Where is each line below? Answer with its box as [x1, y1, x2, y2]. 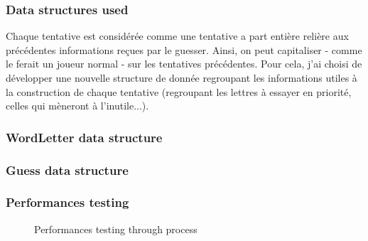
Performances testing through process [34, 221, 197, 236]
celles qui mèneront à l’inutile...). [6, 98, 149, 113]
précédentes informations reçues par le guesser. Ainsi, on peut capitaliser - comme [6, 42, 362, 57]
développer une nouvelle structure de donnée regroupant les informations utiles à [6, 70, 357, 85]
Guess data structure [6, 161, 129, 178]
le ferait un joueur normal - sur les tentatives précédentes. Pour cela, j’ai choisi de [6, 56, 362, 71]
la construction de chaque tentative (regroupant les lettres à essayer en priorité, [6, 84, 352, 99]
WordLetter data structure [6, 128, 163, 146]
